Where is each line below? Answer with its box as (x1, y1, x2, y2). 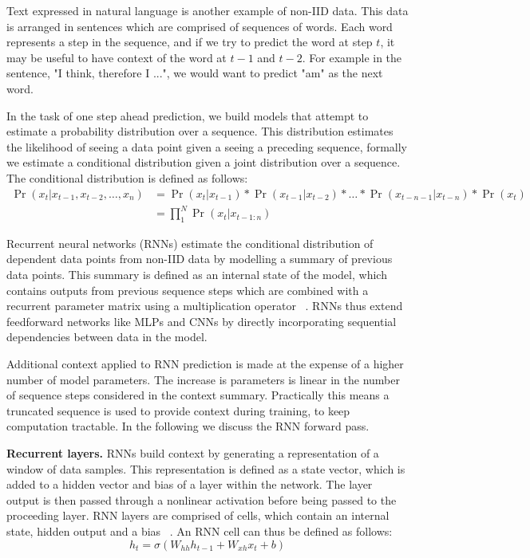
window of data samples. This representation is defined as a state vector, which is (6, 460, 405, 477)
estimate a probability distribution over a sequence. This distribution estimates (6, 123, 394, 139)
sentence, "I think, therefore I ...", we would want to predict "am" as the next (6, 65, 383, 81)
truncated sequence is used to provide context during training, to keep (6, 402, 350, 418)
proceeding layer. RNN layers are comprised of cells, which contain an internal (6, 507, 390, 524)
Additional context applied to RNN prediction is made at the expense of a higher (6, 356, 404, 372)
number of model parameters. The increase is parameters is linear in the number (6, 371, 400, 387)
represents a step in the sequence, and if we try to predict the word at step (6, 33, 373, 50)
